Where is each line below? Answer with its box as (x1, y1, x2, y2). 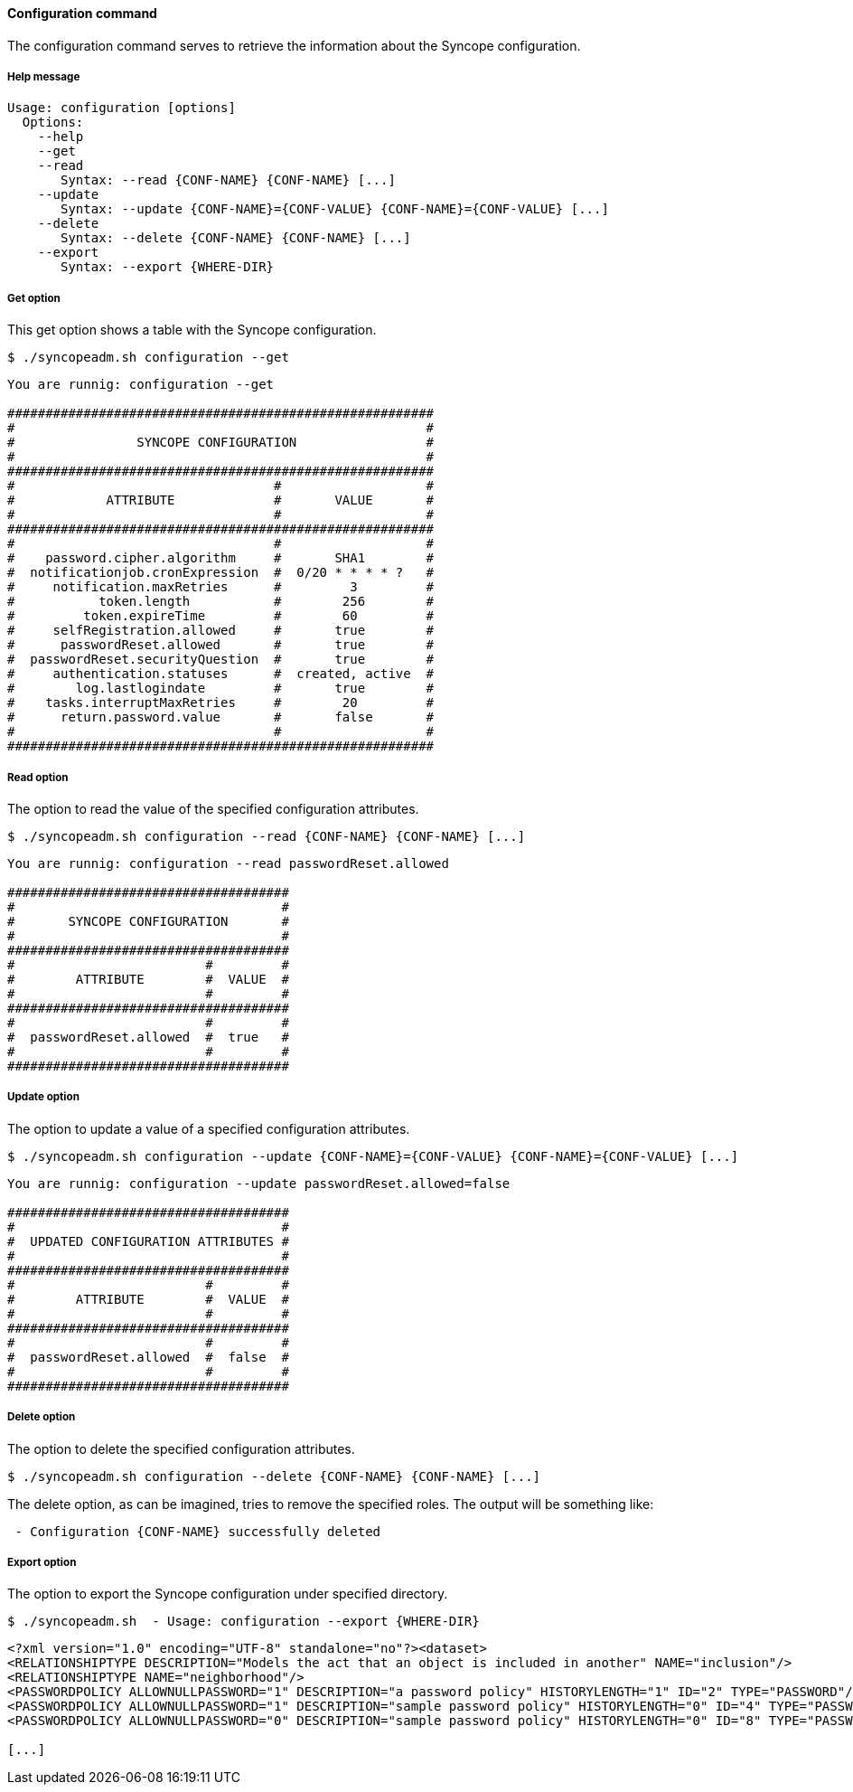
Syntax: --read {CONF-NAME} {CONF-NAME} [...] (61, 173, 396, 188)
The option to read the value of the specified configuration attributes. (7, 800, 419, 816)
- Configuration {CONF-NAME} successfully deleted (14, 1523, 381, 1539)
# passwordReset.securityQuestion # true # (7, 652, 435, 667)
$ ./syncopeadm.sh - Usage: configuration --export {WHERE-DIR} (7, 1614, 480, 1629)
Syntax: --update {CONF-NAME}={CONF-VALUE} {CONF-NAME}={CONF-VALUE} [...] (61, 202, 609, 217)
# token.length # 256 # (7, 594, 435, 609)
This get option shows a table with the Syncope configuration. (7, 322, 377, 338)
